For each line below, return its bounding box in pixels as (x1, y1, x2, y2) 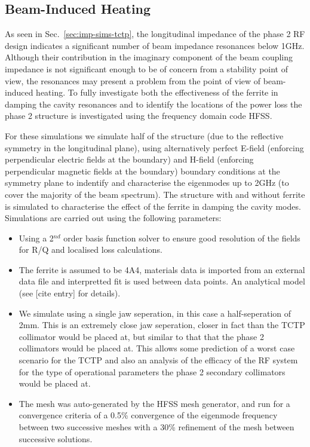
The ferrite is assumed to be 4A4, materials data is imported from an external (19, 263, 305, 275)
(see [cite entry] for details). (19, 287, 121, 299)
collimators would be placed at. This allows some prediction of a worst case (19, 342, 295, 354)
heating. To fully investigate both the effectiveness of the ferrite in (36, 86, 278, 99)
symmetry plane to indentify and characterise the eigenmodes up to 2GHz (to (5, 176, 289, 189)
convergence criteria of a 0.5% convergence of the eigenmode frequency (19, 409, 278, 421)
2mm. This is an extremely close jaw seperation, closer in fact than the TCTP (19, 319, 305, 331)
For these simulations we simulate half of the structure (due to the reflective (5, 129, 284, 142)
